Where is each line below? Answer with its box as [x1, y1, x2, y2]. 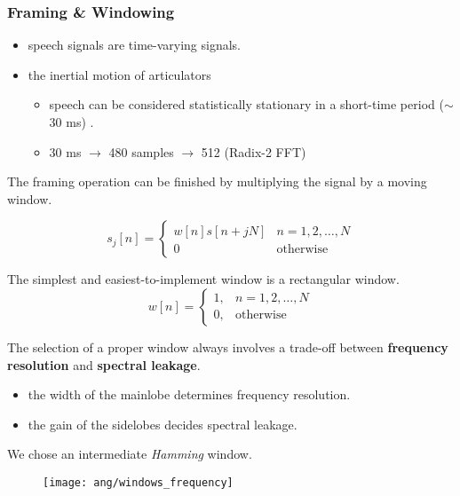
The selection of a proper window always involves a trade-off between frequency [7, 337, 448, 356]
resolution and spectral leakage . [7, 355, 201, 374]
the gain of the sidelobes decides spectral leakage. [28, 414, 297, 433]
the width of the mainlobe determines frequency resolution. [28, 385, 351, 404]
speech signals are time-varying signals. [28, 35, 242, 54]
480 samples [108, 142, 174, 161]
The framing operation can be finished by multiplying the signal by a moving [7, 172, 427, 191]
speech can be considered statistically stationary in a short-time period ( [49, 95, 444, 114]
